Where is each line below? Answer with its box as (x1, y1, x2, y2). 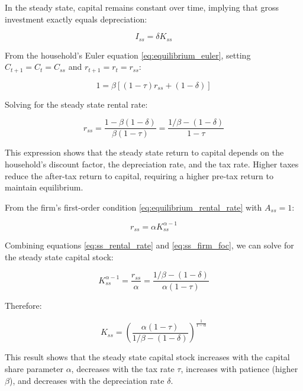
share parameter (5, 363, 63, 375)
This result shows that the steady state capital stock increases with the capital (5, 351, 290, 363)
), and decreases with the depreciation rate (9, 374, 165, 386)
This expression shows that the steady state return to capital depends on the (5, 146, 284, 159)
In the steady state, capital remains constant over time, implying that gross (5, 1, 279, 13)
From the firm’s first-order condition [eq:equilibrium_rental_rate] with (5, 201, 262, 213)
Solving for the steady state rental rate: (5, 98, 148, 110)
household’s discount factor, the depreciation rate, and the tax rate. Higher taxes (5, 157, 299, 170)
